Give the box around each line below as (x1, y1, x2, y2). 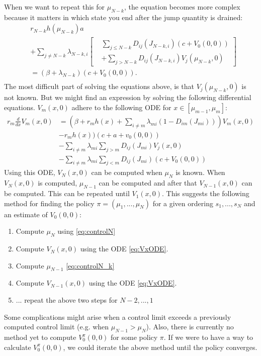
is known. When (176, 167, 225, 177)
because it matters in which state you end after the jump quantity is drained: (4, 12, 243, 22)
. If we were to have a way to (163, 332, 253, 342)
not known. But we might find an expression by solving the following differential (4, 92, 251, 103)
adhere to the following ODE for (71, 102, 171, 112)
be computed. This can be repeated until (4, 188, 130, 199)
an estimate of (4, 209, 48, 219)
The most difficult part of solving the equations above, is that (4, 81, 194, 92)
